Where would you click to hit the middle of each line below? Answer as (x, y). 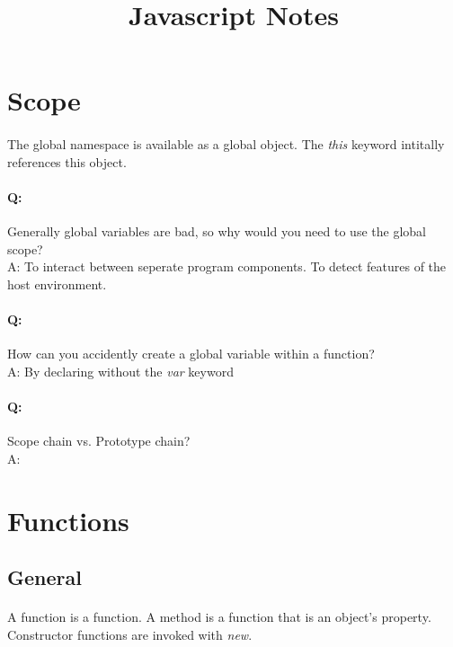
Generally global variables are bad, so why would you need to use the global (217, 231)
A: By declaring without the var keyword (120, 371)
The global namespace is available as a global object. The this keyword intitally (226, 144)
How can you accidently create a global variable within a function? (191, 354)
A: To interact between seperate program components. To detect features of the (227, 266)
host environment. (57, 284)
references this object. (67, 161)
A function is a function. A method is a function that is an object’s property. (219, 617)
